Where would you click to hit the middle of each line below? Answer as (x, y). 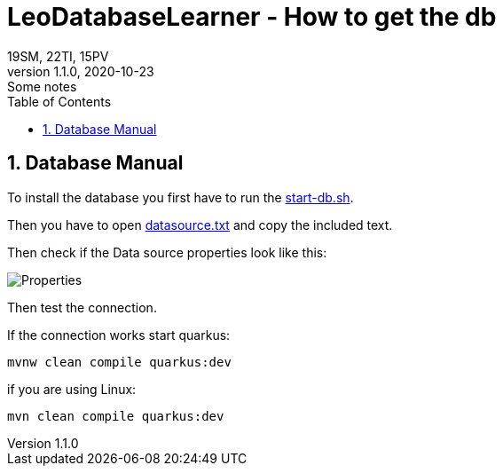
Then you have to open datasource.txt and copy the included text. (200, 225)
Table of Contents (59, 101)
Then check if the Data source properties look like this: (167, 252)
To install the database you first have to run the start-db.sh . (181, 197)
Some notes (42, 86)
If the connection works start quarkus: (119, 335)
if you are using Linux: (72, 389)
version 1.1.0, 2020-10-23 (81, 71)
